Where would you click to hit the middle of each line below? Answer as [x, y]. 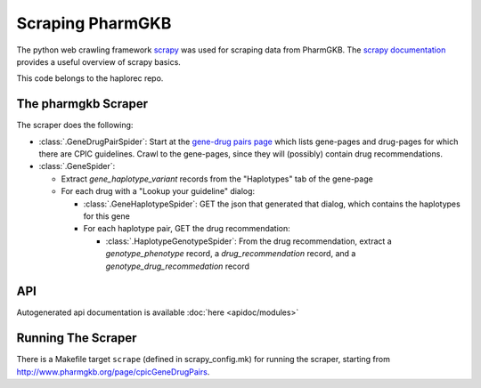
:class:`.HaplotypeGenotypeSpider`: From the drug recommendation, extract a [249, 241]
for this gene [107, 216]
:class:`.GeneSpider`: [77, 166]
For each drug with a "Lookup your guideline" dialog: [158, 191]
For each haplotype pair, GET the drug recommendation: [187, 229]
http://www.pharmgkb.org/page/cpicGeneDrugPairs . [113, 372]
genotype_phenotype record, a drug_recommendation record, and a [231, 254]
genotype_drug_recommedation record [177, 266]
